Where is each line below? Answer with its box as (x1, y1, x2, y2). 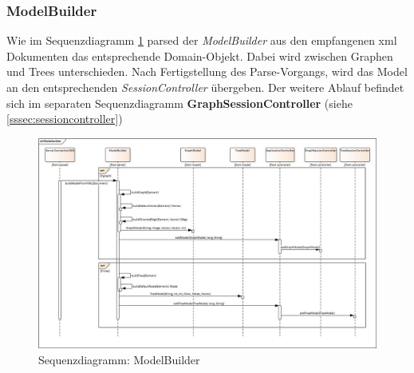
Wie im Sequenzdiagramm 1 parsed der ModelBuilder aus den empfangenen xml (6, 32, 397, 49)
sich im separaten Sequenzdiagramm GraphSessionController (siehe (6, 94, 353, 111)
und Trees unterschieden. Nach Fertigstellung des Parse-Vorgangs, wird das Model (6, 63, 408, 80)
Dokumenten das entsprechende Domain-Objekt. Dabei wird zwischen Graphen (6, 47, 393, 64)
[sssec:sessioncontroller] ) (6, 110, 123, 127)
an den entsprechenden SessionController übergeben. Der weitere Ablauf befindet (6, 79, 404, 95)
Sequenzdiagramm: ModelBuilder (38, 351, 200, 367)
